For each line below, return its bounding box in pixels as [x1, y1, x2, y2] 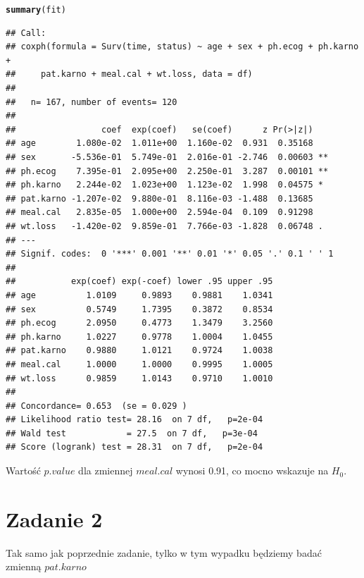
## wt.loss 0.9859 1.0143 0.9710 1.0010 [6, 373, 273, 383]
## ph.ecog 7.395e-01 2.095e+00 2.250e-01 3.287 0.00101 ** [6, 166, 329, 176]
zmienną [6, 559, 42, 574]
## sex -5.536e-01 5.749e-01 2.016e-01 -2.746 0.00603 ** [6, 152, 329, 162]
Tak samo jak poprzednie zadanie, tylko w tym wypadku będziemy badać [6, 545, 322, 560]
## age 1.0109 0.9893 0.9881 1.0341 [6, 290, 273, 300]
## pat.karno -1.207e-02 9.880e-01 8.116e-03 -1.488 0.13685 [6, 193, 313, 204]
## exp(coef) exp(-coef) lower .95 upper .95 [6, 276, 273, 287]
